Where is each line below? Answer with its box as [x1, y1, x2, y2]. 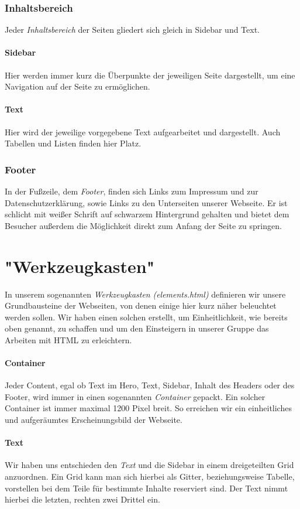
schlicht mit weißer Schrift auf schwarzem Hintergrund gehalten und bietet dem [5, 208, 289, 220]
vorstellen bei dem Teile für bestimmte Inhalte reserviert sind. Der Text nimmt [5, 481, 288, 494]
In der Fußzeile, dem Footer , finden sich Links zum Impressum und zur [5, 185, 258, 197]
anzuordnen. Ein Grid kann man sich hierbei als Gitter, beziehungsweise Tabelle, [5, 470, 295, 483]
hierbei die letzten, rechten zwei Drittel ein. [5, 493, 160, 505]
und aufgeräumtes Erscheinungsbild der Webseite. [5, 414, 182, 426]
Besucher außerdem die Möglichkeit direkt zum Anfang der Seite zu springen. [5, 219, 282, 231]
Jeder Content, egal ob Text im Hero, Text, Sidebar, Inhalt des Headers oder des [5, 379, 295, 391]
